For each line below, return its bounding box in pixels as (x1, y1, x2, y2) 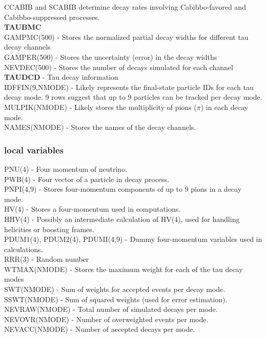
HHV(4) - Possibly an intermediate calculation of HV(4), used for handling (4, 213, 240, 224)
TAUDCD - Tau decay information (4, 72, 118, 82)
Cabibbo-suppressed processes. (4, 11, 100, 22)
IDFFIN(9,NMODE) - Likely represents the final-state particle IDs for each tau (4, 81, 254, 92)
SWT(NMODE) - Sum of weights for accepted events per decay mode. (4, 284, 226, 295)
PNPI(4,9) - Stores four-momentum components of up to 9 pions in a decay (4, 184, 242, 194)
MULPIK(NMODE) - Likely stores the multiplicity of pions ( (4, 101, 197, 112)
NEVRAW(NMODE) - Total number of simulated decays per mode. (4, 304, 218, 314)
